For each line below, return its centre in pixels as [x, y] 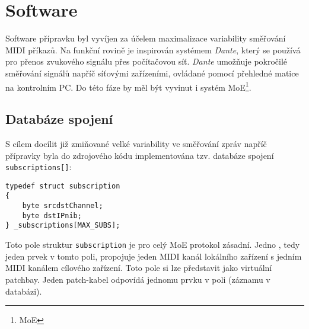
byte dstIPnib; [52, 215]
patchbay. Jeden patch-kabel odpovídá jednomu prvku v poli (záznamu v [138, 279]
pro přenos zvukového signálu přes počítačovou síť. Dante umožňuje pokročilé [146, 61]
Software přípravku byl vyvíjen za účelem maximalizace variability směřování [146, 38]
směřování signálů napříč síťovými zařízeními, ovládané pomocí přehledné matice [152, 73]
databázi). [24, 291]
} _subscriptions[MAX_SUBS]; [63, 226]
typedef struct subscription [63, 186]
